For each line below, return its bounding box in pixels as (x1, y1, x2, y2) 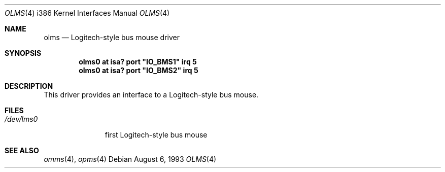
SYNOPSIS (5, 49, 42, 57)
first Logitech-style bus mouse (105, 130, 208, 139)
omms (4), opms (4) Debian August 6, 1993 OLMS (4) (44, 155, 217, 163)
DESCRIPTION (5, 82, 53, 90)
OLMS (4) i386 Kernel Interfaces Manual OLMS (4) (5, 9, 170, 17)
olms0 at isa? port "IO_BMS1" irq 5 (79, 57, 197, 66)
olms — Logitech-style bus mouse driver (44, 33, 180, 42)
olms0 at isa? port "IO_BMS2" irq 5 (79, 66, 198, 75)
